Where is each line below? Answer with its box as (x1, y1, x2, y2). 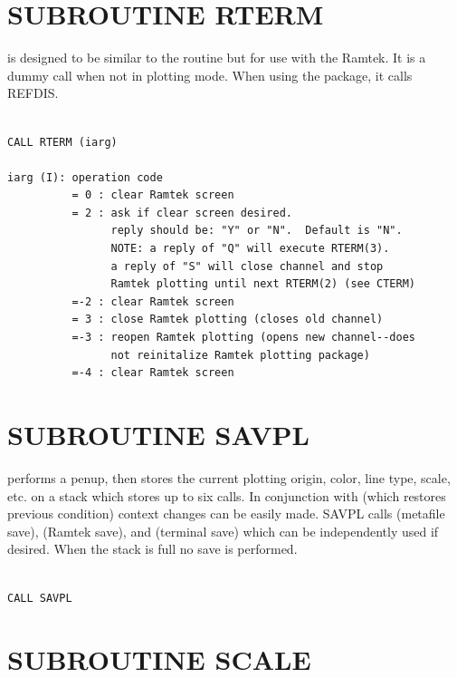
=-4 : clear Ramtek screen (71, 366, 234, 380)
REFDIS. (7, 83, 59, 102)
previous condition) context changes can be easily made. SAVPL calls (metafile (7, 504, 445, 523)
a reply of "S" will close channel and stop (110, 259, 384, 273)
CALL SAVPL (7, 591, 72, 605)
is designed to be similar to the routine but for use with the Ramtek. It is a (7, 48, 426, 67)
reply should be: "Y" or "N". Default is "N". (110, 224, 403, 237)
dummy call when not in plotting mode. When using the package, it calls (7, 65, 413, 84)
